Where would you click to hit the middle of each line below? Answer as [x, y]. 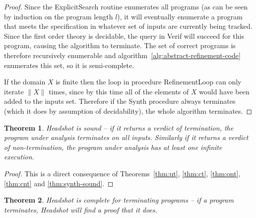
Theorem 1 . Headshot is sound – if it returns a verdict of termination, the [119, 127]
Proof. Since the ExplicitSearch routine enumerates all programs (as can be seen [126, 6]
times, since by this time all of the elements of [119, 91]
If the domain [25, 82]
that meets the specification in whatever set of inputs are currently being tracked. [128, 26]
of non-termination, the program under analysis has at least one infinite [113, 147]
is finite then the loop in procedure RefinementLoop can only [149, 82]
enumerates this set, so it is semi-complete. [69, 65]
